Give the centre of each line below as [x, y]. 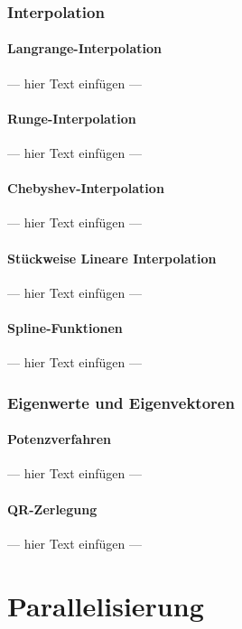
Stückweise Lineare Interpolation [112, 258]
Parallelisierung [106, 605]
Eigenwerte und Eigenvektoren [121, 402]
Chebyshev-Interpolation [86, 188]
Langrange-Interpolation [85, 48]
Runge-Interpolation [72, 118]
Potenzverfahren [60, 439]
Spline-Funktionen [65, 328]
